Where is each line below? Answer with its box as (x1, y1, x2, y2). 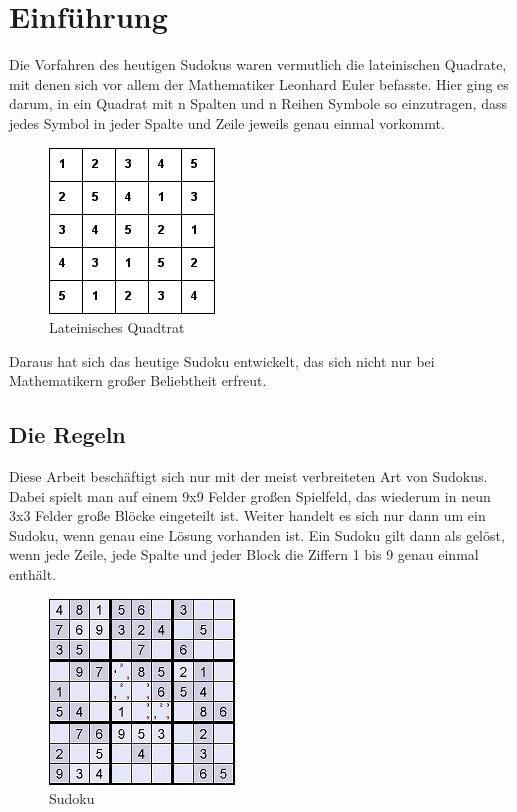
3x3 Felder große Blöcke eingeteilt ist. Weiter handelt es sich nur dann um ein (9, 505, 486, 526)
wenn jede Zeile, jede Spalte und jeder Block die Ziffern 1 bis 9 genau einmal (9, 544, 479, 565)
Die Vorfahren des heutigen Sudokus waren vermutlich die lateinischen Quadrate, (9, 54, 507, 75)
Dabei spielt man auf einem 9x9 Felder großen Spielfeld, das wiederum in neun (9, 485, 491, 506)
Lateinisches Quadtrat (49, 317, 185, 338)
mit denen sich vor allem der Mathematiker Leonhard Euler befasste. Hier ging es (9, 73, 509, 94)
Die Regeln (9, 419, 126, 450)
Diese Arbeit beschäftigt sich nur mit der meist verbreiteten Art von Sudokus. (9, 466, 488, 487)
